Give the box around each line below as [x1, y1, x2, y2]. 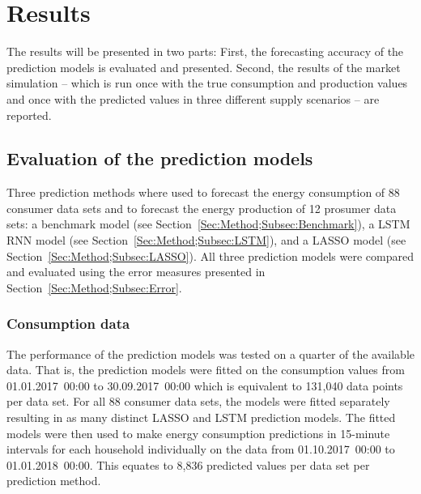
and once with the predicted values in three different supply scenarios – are [6, 90, 380, 107]
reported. [6, 106, 52, 123]
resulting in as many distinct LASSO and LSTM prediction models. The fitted [6, 409, 396, 426]
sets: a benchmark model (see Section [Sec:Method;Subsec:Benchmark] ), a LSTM [6, 215, 410, 232]
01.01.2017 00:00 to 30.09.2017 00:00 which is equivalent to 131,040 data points [6, 377, 403, 394]
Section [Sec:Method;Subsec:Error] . [6, 279, 182, 296]
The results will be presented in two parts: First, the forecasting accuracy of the [6, 43, 404, 60]
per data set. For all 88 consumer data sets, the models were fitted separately [6, 393, 390, 410]
